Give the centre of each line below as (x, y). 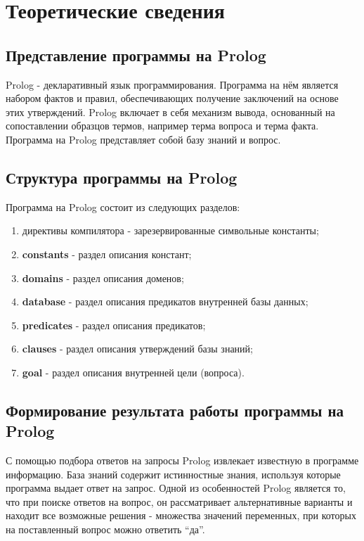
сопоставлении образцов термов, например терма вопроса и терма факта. (162, 126)
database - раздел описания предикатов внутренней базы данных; (165, 301)
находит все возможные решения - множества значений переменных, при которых (181, 515)
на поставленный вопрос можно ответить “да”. (105, 529)
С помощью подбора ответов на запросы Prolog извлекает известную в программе (182, 460)
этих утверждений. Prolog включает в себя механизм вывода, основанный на (170, 112)
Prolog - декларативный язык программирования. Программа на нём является (172, 84)
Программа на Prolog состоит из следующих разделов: (123, 206)
